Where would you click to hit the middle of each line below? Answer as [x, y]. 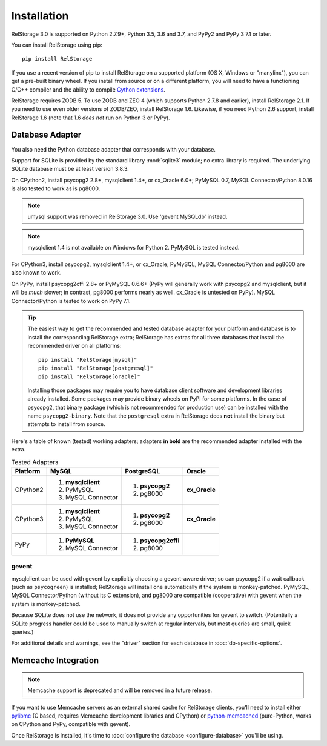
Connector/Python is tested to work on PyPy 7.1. [71, 301]
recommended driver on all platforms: [74, 346]
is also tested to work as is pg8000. [56, 188]
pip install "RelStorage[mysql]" [88, 360]
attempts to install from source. [66, 424]
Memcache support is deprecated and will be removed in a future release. [120, 690]
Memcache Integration [55, 661]
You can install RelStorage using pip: [57, 45]
